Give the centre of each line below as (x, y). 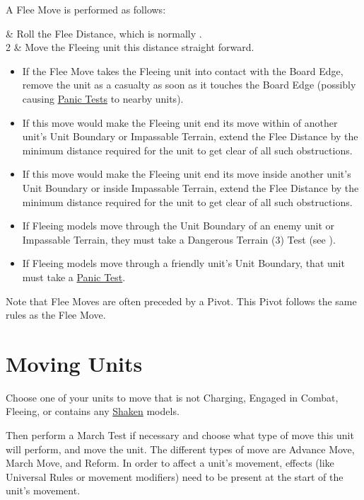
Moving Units (74, 363)
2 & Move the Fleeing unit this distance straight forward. (130, 47)
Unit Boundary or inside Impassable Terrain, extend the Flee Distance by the (190, 187)
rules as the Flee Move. (56, 315)
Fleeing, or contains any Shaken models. (93, 411)
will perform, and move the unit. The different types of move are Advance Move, (180, 449)
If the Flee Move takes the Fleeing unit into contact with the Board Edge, (183, 70)
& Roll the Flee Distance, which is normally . (104, 33)
